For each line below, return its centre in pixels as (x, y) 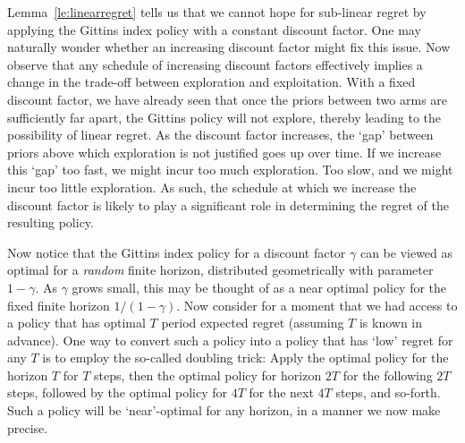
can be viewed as (406, 252)
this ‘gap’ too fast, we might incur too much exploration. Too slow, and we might (230, 170)
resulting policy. (51, 222)
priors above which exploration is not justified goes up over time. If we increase (224, 152)
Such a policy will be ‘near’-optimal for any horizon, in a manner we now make (224, 410)
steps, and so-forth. (388, 392)
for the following (388, 375)
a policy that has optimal (76, 323)
